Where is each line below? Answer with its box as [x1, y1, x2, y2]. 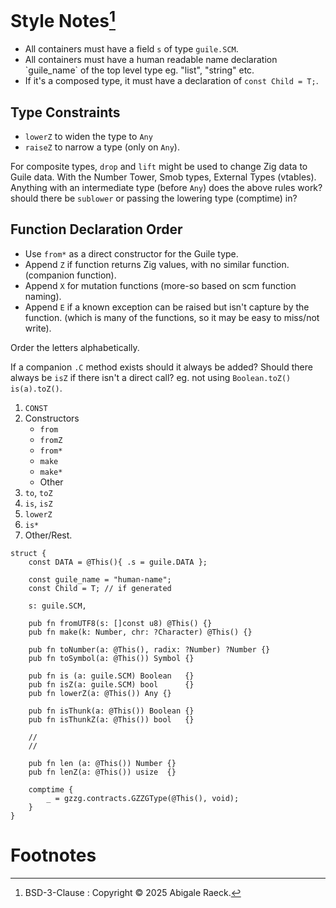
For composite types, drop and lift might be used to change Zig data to [10, 161, 308, 173]
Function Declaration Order [10, 221, 183, 238]
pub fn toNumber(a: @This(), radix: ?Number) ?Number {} [28, 644, 271, 655]
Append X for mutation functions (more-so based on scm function [24, 279, 297, 291]
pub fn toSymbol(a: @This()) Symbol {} [28, 653, 195, 663]
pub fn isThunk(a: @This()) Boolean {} [28, 706, 195, 716]
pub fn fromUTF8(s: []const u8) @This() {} [28, 618, 213, 628]
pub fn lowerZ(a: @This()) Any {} [28, 688, 172, 698]
